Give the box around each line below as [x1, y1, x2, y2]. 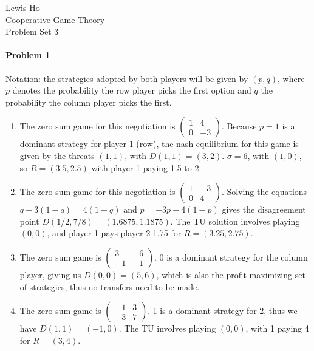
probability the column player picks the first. [5, 95, 172, 108]
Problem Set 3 [5, 25, 59, 38]
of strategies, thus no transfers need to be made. [19, 280, 200, 293]
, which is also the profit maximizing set [156, 268, 305, 281]
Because [227, 120, 257, 132]
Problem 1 [5, 49, 50, 61]
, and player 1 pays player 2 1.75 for [47, 227, 182, 239]
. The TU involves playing [118, 322, 216, 335]
